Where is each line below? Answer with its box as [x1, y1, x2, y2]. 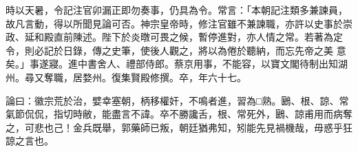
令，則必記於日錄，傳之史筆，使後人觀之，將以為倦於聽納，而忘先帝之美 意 [6, 43, 346, 57]
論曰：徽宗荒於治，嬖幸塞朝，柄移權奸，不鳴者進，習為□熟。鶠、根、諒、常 [6, 93, 349, 107]
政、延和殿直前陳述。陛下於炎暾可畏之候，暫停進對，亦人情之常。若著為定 [6, 30, 343, 44]
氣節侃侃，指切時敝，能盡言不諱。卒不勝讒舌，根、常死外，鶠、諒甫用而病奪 [6, 107, 352, 121]
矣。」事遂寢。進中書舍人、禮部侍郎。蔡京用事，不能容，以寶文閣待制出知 [6, 56, 338, 71]
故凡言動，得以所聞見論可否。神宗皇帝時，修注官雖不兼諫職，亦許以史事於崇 [6, 16, 352, 30]
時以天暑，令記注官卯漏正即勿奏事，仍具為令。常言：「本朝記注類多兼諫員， [6, 3, 348, 17]
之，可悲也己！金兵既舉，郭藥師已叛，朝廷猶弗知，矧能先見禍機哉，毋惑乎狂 [6, 120, 352, 134]
